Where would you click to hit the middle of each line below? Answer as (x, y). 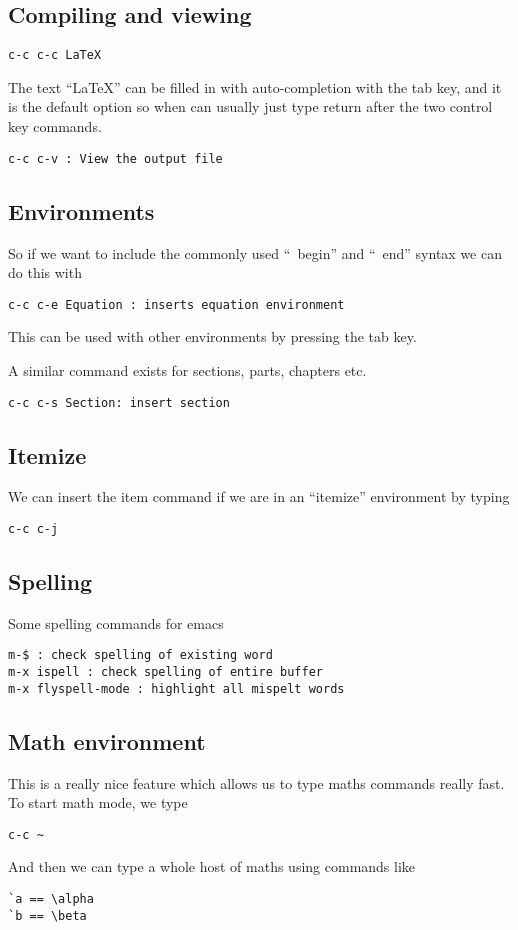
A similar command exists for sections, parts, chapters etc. (187, 369)
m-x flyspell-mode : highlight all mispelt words (176, 688)
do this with (45, 272)
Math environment (107, 740)
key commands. (55, 126)
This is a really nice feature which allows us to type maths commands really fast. (256, 782)
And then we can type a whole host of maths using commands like (212, 866)
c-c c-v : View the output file (115, 158)
